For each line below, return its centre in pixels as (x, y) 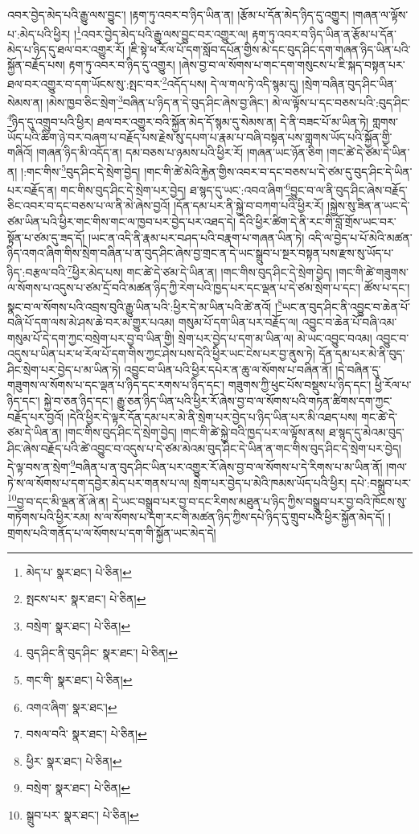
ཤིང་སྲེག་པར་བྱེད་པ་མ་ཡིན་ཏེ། (64, 369)
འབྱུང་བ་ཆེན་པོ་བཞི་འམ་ (349, 321)
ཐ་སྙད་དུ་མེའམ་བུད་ (367, 432)
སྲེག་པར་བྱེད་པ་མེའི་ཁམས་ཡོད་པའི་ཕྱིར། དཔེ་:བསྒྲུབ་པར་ (302, 482)
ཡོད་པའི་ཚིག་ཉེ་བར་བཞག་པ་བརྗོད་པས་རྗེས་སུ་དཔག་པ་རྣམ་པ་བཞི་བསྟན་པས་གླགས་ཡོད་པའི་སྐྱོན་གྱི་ (200, 136)
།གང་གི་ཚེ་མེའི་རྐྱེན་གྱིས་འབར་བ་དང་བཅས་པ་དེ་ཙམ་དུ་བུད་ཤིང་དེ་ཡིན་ (278, 171)
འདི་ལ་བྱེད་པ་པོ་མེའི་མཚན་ (360, 237)
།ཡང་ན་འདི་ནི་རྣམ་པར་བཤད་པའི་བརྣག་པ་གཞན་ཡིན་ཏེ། (196, 237)
